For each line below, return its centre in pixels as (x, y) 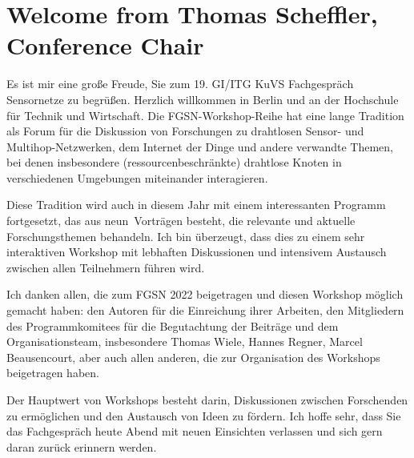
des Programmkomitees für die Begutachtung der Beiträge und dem (173, 325)
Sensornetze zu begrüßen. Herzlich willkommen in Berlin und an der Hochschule (203, 99)
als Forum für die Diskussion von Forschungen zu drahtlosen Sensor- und (185, 131)
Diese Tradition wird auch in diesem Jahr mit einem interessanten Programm (196, 205)
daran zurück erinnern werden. (82, 446)
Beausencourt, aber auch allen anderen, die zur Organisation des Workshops (193, 357)
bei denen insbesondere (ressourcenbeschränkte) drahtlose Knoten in (174, 162)
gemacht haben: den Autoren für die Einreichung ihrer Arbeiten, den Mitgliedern (205, 310)
